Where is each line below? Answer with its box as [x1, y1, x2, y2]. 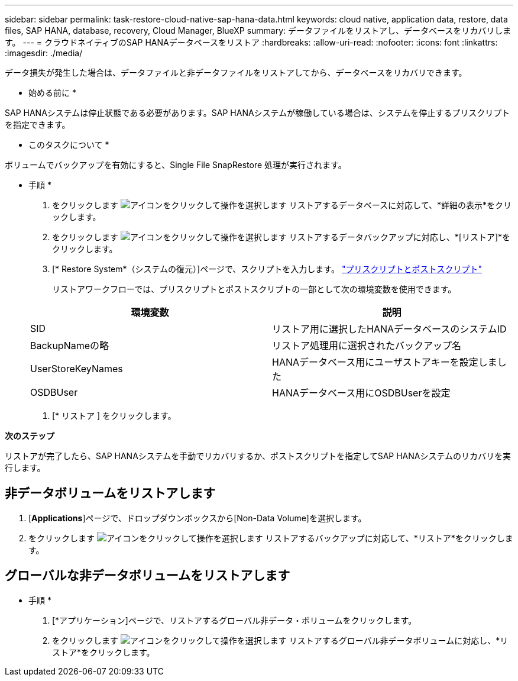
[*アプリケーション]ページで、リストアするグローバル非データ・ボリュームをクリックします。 [52, 615, 417, 625]
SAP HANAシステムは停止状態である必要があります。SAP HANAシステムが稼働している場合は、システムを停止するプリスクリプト [5, 108, 510, 118]
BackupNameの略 [30, 340, 109, 351]
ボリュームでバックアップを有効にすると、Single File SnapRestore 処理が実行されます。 [5, 160, 347, 170]
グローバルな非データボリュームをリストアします [5, 568, 290, 583]
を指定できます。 [5, 120, 70, 130]
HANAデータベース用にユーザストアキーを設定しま [272, 356, 497, 368]
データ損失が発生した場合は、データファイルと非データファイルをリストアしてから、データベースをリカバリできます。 [5, 67, 467, 78]
